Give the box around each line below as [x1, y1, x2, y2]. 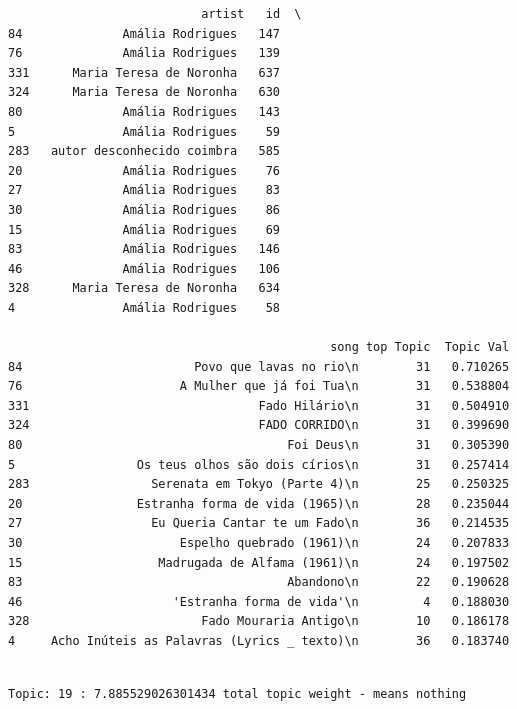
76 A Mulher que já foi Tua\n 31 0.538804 [8, 379, 510, 394]
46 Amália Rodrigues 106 [8, 261, 281, 276]
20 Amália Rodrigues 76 [8, 163, 281, 178]
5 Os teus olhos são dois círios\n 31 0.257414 [8, 457, 510, 472]
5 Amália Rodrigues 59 [8, 124, 281, 139]
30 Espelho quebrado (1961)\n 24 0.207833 [8, 536, 510, 551]
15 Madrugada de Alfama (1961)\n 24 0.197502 [8, 555, 510, 570]
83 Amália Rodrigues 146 [8, 242, 281, 257]
